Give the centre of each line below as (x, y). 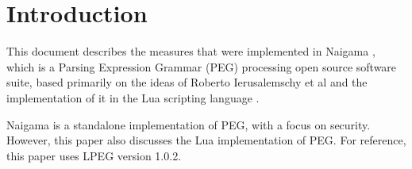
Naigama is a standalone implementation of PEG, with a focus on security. (189, 124)
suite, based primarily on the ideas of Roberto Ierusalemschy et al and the (187, 82)
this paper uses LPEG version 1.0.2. (94, 155)
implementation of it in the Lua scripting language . (133, 97)
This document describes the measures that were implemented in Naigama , (191, 51)
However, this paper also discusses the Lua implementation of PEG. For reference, (206, 140)
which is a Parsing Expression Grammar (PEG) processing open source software (202, 66)
